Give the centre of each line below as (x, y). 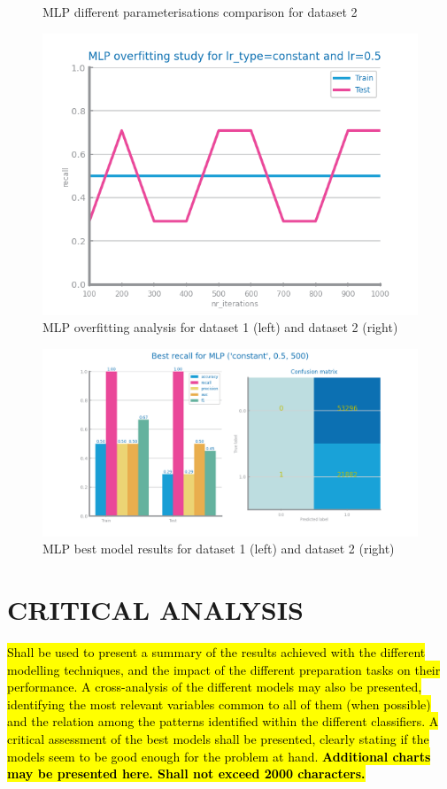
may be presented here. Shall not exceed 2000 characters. (186, 774)
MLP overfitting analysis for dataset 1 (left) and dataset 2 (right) (220, 327)
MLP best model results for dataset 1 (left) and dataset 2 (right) (219, 549)
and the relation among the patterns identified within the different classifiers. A (223, 721)
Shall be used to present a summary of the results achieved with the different (216, 652)
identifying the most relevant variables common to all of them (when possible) (219, 704)
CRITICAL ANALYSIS (155, 610)
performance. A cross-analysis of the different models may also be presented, (215, 687)
